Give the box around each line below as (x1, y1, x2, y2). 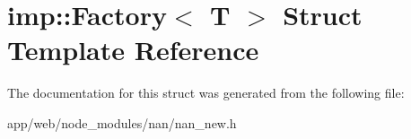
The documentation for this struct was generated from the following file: (7, 83, 405, 102)
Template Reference (7, 31, 259, 68)
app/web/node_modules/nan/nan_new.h (7, 113, 237, 132)
